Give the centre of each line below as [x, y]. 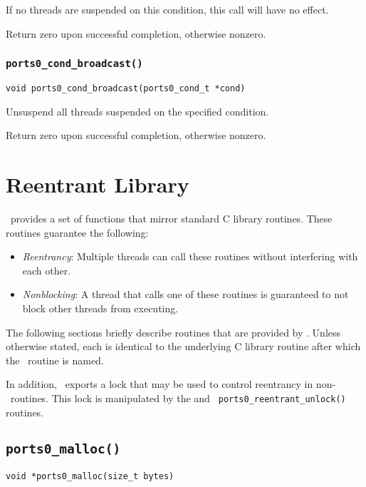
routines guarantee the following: [77, 232]
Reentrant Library [98, 184]
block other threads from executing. [100, 308]
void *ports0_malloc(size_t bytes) [90, 476]
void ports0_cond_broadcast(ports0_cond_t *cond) [126, 88]
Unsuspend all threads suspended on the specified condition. [137, 111]
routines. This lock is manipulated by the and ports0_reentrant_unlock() [178, 398]
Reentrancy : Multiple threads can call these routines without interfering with [190, 256]
